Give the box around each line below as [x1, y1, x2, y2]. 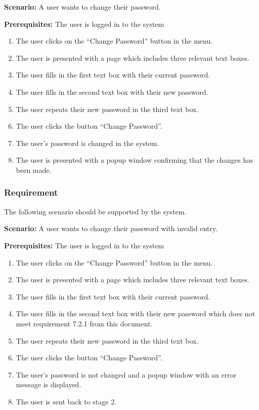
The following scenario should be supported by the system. [4, 206, 187, 216]
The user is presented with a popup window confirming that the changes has [16, 155, 253, 165]
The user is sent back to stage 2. [16, 396, 117, 406]
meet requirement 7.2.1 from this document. [16, 318, 153, 328]
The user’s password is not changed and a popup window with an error [16, 369, 237, 380]
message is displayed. [16, 379, 81, 390]
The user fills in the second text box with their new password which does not [16, 308, 255, 319]
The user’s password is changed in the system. [16, 137, 159, 148]
